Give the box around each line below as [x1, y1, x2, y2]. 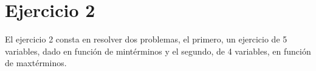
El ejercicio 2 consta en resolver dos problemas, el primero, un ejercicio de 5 [5, 33, 287, 46]
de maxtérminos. [5, 56, 67, 69]
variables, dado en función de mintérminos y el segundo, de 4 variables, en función [5, 44, 311, 57]
